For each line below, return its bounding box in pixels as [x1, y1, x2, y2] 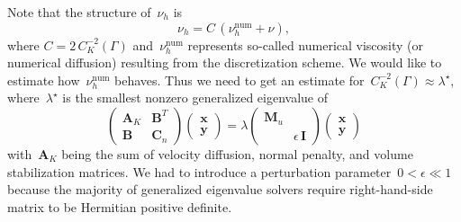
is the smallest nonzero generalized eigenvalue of [62, 88, 328, 107]
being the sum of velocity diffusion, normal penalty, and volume [61, 144, 413, 163]
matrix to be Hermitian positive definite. [7, 197, 232, 216]
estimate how [7, 70, 80, 89]
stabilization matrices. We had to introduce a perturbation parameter [7, 162, 392, 181]
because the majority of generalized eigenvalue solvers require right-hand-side [7, 180, 433, 199]
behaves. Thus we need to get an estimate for [113, 70, 365, 89]
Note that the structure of [7, 3, 151, 21]
